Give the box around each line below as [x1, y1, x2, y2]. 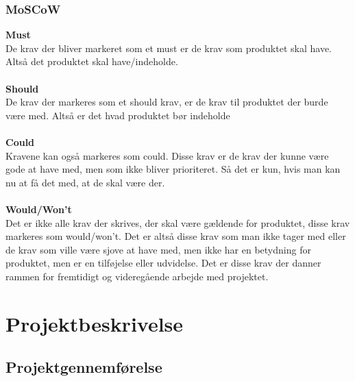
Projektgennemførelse [5, 356, 162, 378]
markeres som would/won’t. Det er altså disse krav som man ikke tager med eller [5, 229, 346, 243]
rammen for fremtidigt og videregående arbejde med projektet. [5, 269, 269, 283]
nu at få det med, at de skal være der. [5, 175, 165, 189]
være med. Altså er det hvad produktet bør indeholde [5, 108, 230, 122]
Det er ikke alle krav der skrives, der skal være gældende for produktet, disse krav [5, 215, 350, 230]
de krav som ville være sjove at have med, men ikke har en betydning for [5, 242, 311, 256]
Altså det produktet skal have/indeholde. [5, 54, 178, 69]
